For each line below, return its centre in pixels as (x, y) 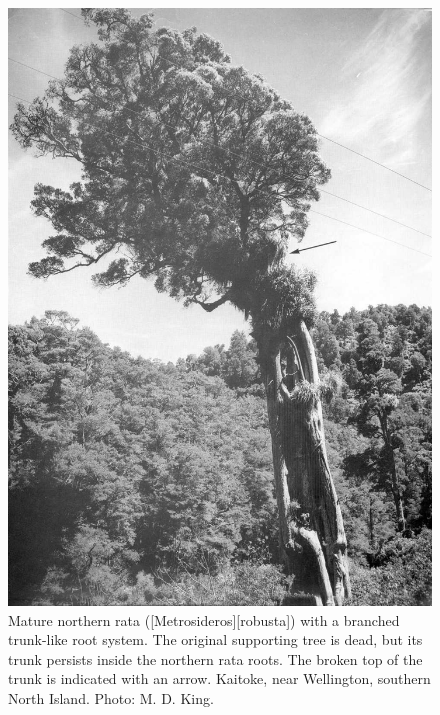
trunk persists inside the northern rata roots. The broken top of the (215, 658)
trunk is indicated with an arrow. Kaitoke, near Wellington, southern (219, 678)
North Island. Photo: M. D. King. (111, 698)
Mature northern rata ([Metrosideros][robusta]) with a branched (204, 619)
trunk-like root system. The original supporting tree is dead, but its (215, 639)
